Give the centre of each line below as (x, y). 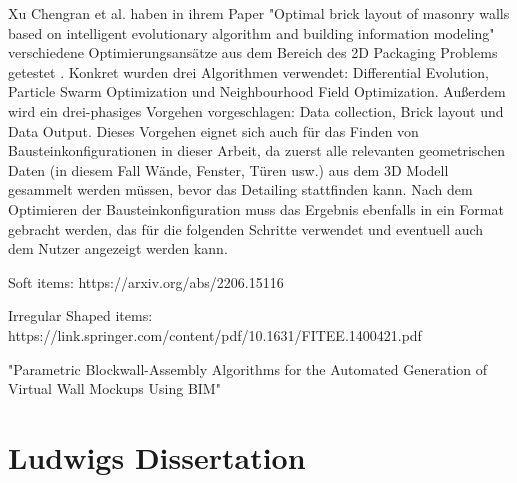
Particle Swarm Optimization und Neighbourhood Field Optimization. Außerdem (257, 91)
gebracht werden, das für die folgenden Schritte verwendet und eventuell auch (246, 228)
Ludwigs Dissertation (157, 456)
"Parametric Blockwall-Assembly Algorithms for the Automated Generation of (248, 368)
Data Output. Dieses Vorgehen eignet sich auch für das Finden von (213, 130)
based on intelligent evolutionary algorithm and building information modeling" (251, 32)
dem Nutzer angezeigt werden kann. (118, 248)
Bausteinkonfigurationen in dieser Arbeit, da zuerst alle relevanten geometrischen (256, 150)
